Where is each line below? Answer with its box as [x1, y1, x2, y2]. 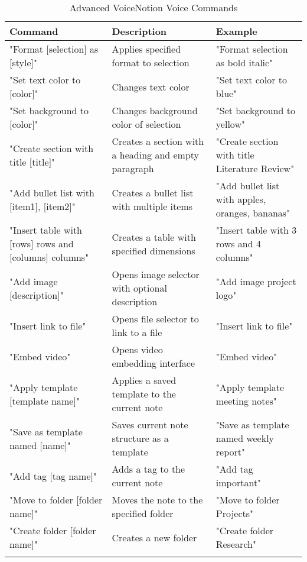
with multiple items [112, 199, 193, 213]
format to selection [112, 56, 190, 69]
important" [215, 476, 262, 489]
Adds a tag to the [112, 462, 185, 476]
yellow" [215, 117, 245, 131]
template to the [112, 387, 176, 400]
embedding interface [112, 356, 195, 370]
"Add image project [215, 274, 296, 288]
